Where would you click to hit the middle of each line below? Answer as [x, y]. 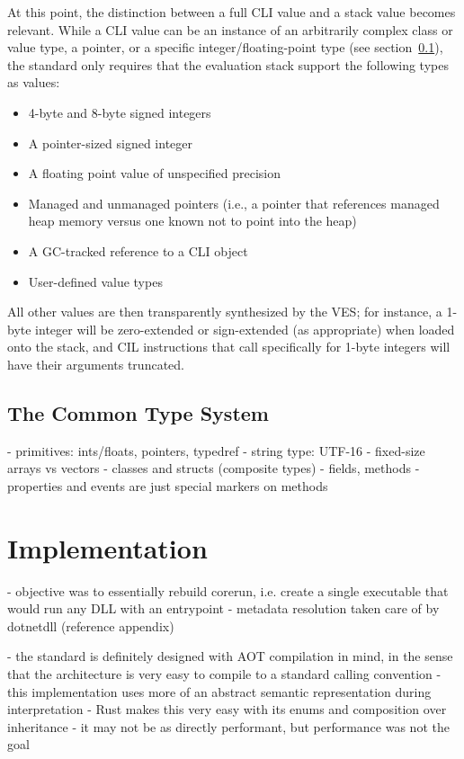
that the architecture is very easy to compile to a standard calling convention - [224, 673]
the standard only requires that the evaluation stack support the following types [228, 64]
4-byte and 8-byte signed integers [120, 112]
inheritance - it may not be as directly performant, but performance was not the [228, 726]
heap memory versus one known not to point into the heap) [192, 221]
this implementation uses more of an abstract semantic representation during [219, 691]
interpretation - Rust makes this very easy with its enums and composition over [227, 709]
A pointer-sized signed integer [111, 143]
